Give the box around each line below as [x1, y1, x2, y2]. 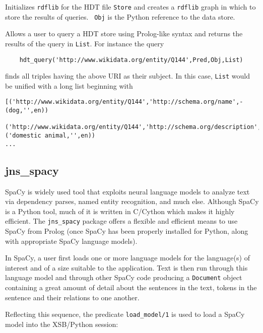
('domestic [5, 132, 41, 140]
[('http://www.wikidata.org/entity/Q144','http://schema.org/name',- [5, 98, 243, 106]
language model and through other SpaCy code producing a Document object [5, 272, 242, 283]
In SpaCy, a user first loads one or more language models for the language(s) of [5, 252, 250, 263]
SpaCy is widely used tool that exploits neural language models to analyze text [5, 186, 250, 196]
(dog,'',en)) [5, 107, 48, 114]
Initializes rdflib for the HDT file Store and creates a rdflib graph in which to [5, 2, 256, 12]
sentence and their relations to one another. [5, 292, 140, 302]
